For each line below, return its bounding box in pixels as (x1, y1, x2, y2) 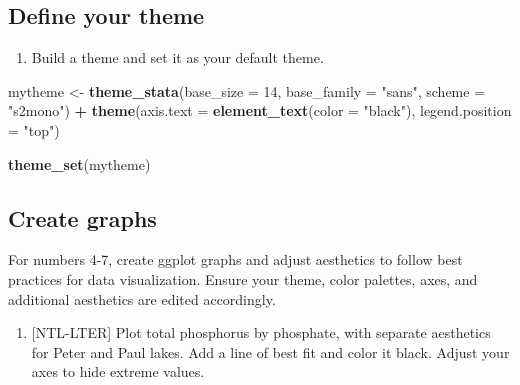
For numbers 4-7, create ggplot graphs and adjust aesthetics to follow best (8, 249, 463, 270)
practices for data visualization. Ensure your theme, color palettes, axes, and (8, 268, 478, 289)
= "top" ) (8, 119, 60, 140)
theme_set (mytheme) (8, 153, 151, 174)
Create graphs (8, 202, 157, 233)
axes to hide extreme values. (31, 361, 205, 382)
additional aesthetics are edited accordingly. (8, 288, 276, 309)
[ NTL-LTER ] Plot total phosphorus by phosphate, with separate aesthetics (31, 322, 491, 343)
